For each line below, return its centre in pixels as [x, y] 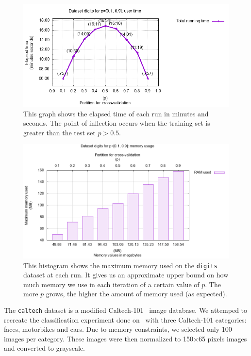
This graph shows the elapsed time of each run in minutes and [116, 113]
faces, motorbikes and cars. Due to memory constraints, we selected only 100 [118, 329]
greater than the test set [59, 132]
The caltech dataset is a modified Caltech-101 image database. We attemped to [126, 310]
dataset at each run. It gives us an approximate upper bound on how [126, 275]
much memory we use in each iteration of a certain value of [111, 284]
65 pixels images [223, 338]
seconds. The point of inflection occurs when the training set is [117, 123]
